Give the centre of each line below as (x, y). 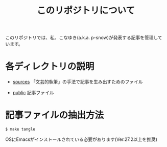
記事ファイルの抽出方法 (55, 115)
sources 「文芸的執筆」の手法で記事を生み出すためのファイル (78, 82)
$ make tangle (20, 129)
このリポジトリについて (86, 10)
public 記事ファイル (33, 93)
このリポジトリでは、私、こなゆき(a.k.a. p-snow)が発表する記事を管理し (82, 38)
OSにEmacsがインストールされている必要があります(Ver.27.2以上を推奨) (81, 139)
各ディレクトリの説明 (50, 67)
